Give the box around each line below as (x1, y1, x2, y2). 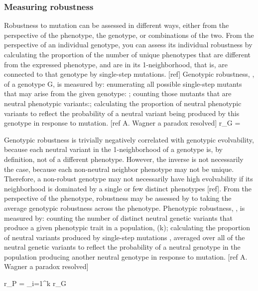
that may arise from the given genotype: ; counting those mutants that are (4, 88, 232, 99)
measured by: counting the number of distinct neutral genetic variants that (4, 212, 233, 223)
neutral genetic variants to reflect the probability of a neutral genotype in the (4, 242, 241, 252)
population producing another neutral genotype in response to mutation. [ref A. (4, 251, 248, 262)
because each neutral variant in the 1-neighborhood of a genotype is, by (4, 144, 223, 154)
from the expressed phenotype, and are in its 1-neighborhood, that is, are (4, 59, 228, 69)
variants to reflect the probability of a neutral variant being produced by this (4, 108, 240, 118)
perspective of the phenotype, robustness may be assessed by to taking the (4, 193, 232, 203)
